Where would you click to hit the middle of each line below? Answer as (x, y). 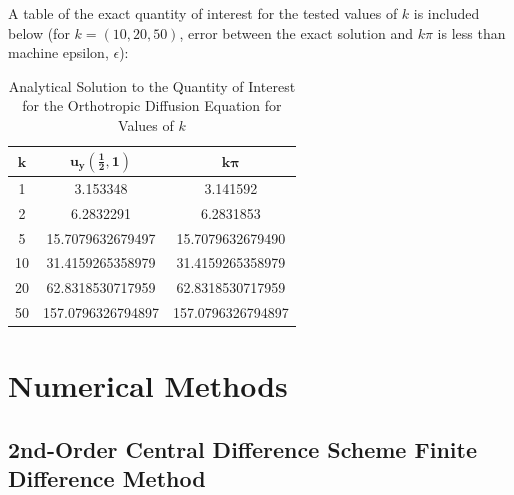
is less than (471, 32)
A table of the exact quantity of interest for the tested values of (203, 13)
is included (446, 13)
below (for (39, 32)
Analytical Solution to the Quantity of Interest (152, 85)
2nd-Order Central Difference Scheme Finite (242, 448)
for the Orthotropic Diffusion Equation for (152, 105)
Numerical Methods (148, 385)
